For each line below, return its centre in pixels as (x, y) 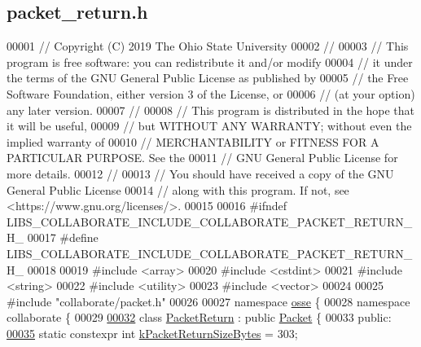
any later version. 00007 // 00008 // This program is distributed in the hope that (211, 110)
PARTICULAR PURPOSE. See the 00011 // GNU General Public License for (202, 158)
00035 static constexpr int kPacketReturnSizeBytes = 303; (152, 333)
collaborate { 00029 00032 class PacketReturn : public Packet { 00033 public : (199, 317)
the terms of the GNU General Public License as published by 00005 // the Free (208, 78)
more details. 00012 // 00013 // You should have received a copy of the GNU (200, 173)
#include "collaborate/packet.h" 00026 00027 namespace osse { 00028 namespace (208, 301)
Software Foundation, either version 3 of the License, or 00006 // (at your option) (211, 93)
